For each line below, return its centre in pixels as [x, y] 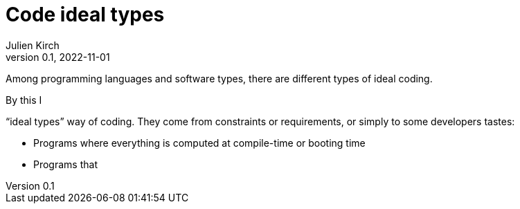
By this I [24, 100]
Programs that [65, 164]
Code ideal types [85, 15]
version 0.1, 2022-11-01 [58, 57]
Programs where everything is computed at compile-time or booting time [199, 143]
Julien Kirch [33, 45]
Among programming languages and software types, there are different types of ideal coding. [219, 78]
